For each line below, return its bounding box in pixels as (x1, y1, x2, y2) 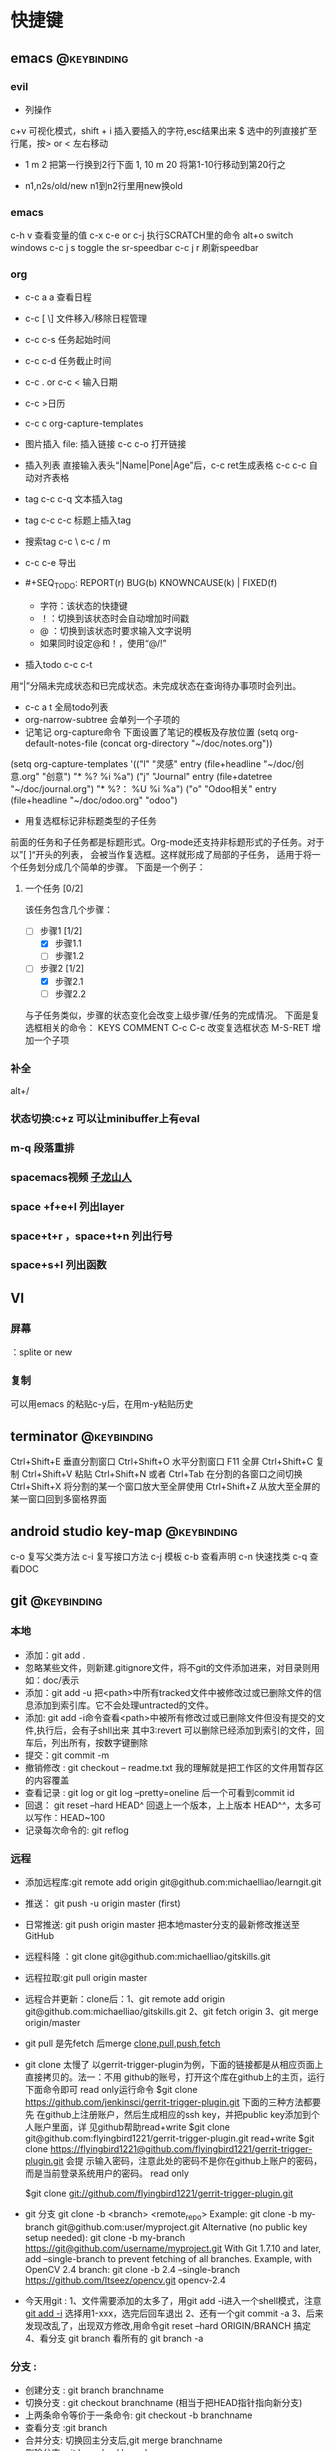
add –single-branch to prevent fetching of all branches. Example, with (24, 2252, 313, 2265)
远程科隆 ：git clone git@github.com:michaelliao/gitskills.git (24, 1951, 271, 1963)
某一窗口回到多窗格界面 (10, 1493, 107, 1505)
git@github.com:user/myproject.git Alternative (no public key (56, 2221, 308, 2233)
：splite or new (10, 1346, 73, 1358)
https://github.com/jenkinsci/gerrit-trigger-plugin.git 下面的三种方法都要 (24, 2096, 322, 2108)
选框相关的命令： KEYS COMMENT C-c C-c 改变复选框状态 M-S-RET (24, 1021, 310, 1033)
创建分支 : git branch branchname (24, 2384, 165, 2396)
